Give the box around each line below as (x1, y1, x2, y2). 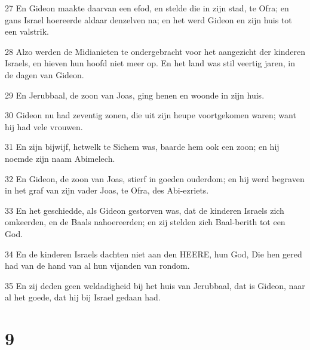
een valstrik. (5, 25, 50, 38)
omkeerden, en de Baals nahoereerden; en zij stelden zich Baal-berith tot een (5, 216, 286, 228)
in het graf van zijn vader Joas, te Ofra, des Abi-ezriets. (5, 184, 209, 197)
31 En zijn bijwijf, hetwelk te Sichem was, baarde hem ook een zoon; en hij (5, 140, 280, 153)
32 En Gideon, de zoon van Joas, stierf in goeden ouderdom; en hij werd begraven (5, 172, 305, 185)
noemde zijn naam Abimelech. (5, 152, 115, 164)
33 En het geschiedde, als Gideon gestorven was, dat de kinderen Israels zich (5, 204, 284, 216)
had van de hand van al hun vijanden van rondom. (5, 259, 190, 272)
